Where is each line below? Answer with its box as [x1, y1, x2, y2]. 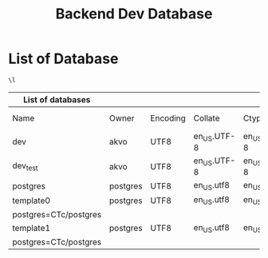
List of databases [23, 93, 91, 105]
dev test [12, 161, 38, 173]
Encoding [150, 113, 186, 124]
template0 [12, 195, 50, 206]
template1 [12, 223, 50, 234]
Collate [193, 113, 220, 124]
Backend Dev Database [55, 5, 213, 23]
